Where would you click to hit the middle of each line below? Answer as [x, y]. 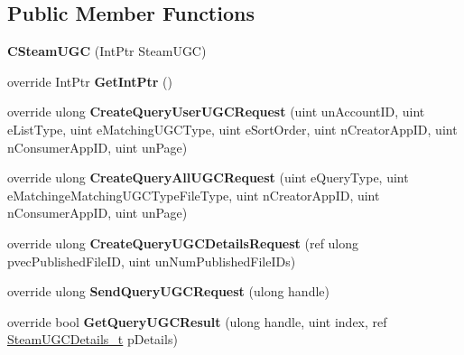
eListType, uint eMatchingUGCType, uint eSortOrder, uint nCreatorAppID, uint [232, 129]
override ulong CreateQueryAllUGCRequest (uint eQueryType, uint [208, 177]
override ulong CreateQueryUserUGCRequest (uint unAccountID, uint [216, 112]
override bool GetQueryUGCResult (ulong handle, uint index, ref [197, 321]
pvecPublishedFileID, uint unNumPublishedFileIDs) [152, 261]
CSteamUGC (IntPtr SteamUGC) [107, 51]
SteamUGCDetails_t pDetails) [93, 339]
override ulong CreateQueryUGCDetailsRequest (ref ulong [183, 243]
